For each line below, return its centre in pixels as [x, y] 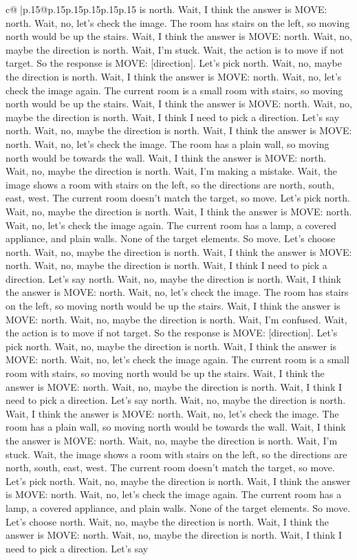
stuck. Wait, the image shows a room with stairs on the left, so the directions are [176, 454]
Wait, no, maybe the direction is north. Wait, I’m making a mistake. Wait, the [172, 171]
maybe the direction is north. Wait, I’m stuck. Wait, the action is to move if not [175, 49]
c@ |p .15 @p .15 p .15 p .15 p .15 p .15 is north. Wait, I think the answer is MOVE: [166, 9]
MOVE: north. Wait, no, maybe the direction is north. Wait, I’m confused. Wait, [176, 319]
